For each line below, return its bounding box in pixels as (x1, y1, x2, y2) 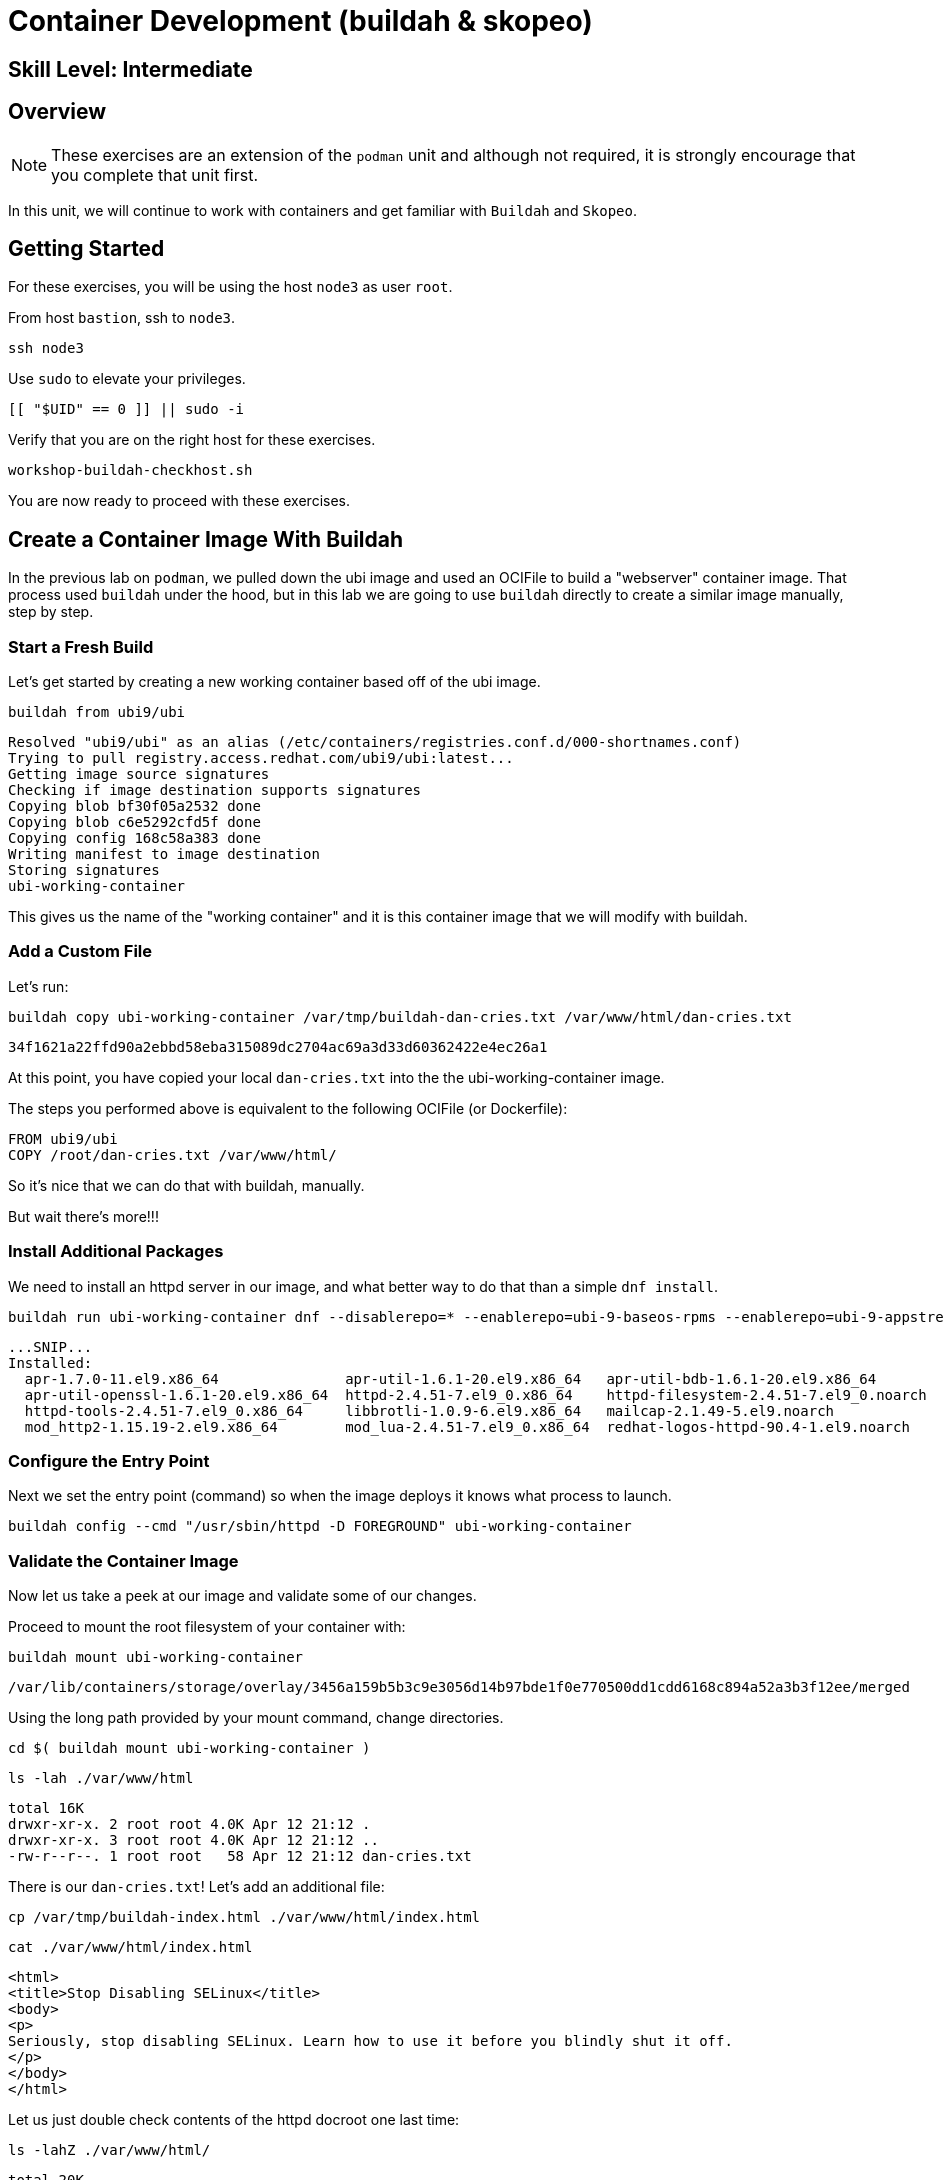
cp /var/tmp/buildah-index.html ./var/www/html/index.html (8, 1909, 481, 1926)
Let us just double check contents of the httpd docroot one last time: (8, 2111, 460, 2129)
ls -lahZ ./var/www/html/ (8, 2142, 211, 2159)
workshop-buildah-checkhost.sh (8, 462, 253, 479)
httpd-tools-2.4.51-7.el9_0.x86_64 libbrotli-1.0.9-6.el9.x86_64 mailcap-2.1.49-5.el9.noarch (24, 1402, 835, 1419)
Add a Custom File (8, 941, 153, 962)
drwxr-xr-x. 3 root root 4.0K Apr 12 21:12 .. (8, 1832, 379, 1849)
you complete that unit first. (51, 164, 258, 185)
